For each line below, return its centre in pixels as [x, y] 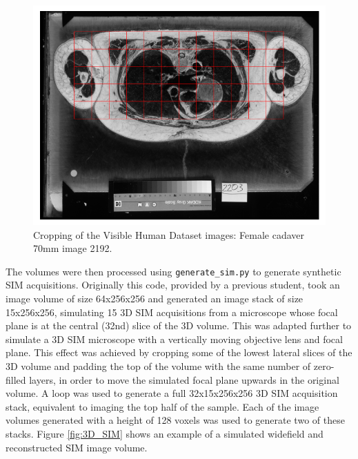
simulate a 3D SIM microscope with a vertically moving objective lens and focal [174, 339]
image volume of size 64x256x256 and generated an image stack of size [155, 299]
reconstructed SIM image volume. [77, 447]
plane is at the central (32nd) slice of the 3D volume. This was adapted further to [179, 325]
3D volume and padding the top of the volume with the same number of [158, 366]
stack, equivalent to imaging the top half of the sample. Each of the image [162, 406]
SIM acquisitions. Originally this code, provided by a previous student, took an [173, 285]
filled [16, 379]
